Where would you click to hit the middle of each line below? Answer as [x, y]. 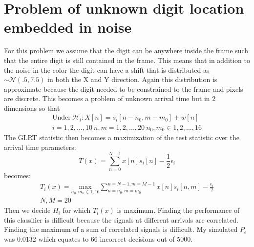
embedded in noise [68, 27]
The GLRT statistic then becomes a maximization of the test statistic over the [122, 137]
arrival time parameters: [40, 147]
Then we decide [27, 210]
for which [77, 210]
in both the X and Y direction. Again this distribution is [132, 79]
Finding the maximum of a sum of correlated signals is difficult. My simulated [121, 229]
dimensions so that [32, 108]
